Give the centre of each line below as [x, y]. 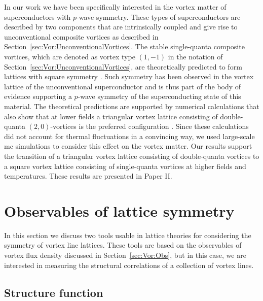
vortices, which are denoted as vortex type [70, 56]
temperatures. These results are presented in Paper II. [88, 176]
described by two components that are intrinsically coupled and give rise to [121, 27]
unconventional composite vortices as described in [81, 36]
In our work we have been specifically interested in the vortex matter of [115, 7]
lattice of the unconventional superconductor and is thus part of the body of [123, 86]
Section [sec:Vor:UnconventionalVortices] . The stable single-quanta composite [124, 46]
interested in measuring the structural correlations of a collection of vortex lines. [129, 265]
